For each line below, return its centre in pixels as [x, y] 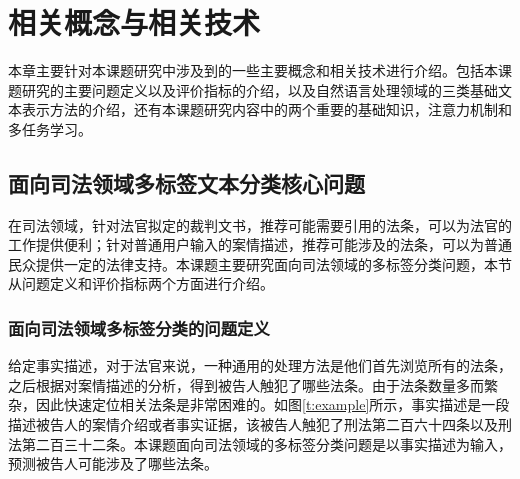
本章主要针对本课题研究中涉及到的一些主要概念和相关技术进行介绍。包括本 [253, 70]
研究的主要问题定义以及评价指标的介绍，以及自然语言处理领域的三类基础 [259, 89]
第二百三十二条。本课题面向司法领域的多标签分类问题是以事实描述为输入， [266, 443]
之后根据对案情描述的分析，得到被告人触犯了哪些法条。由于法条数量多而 [246, 384]
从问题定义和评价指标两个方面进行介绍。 [141, 283]
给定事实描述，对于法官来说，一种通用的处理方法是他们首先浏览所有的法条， [260, 365]
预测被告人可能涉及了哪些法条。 [113, 463]
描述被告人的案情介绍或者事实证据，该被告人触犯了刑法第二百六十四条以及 [253, 424]
